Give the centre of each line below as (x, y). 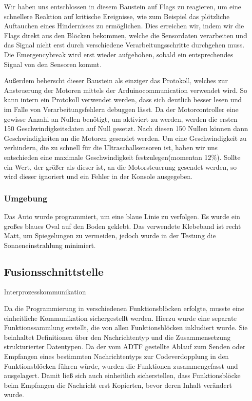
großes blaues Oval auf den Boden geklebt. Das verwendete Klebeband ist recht (123, 226)
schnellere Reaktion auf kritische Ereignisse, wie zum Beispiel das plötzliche (117, 16)
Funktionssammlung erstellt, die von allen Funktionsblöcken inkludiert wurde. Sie (126, 327)
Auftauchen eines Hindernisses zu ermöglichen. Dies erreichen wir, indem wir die (124, 26)
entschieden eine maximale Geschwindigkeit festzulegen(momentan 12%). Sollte (122, 157)
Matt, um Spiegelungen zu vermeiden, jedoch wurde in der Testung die (110, 235)
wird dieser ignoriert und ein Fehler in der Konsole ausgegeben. (98, 176)
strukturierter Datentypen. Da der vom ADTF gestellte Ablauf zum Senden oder (125, 346)
